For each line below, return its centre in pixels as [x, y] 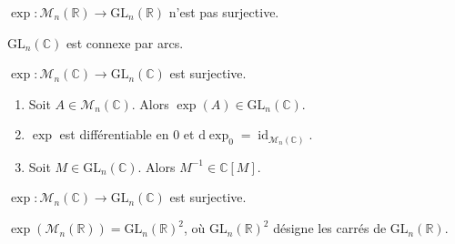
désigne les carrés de [330, 228]
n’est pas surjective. [224, 12]
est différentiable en [114, 134]
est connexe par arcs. [125, 42]
